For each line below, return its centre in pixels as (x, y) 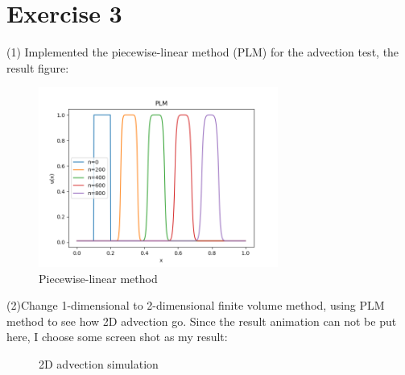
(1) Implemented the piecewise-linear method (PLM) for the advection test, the (203, 52)
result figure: (38, 67)
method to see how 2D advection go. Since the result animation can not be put (202, 321)
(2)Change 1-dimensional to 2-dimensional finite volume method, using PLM (196, 305)
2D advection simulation (99, 363)
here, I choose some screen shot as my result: (117, 337)
